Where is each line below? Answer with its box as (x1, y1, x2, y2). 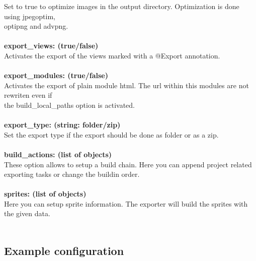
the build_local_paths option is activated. (4, 99, 135, 110)
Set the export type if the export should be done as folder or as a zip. (4, 129, 219, 140)
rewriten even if (4, 90, 52, 100)
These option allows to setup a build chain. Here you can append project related (4, 159, 252, 169)
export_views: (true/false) (4, 40, 99, 51)
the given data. (4, 208, 50, 219)
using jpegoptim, (4, 11, 55, 21)
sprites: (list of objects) (4, 188, 87, 199)
